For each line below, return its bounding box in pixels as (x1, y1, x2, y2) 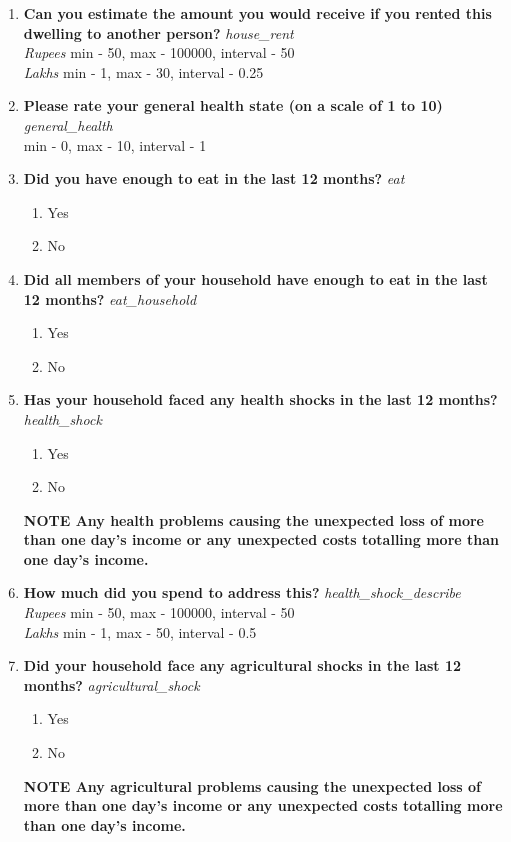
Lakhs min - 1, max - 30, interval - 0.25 (23, 61, 264, 82)
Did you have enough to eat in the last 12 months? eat (23, 168, 405, 189)
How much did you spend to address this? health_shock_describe (23, 582, 461, 603)
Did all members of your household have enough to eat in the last (23, 268, 488, 289)
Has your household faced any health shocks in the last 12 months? (23, 389, 498, 410)
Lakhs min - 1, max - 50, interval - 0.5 (23, 621, 257, 642)
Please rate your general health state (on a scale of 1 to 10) (23, 95, 443, 116)
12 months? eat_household (23, 288, 197, 309)
